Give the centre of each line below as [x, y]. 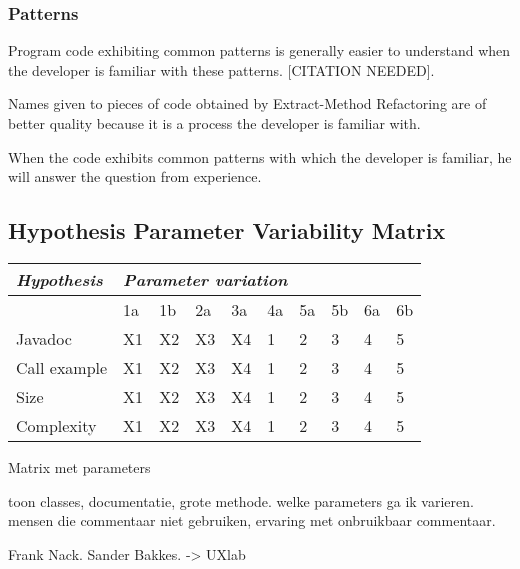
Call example [62, 367]
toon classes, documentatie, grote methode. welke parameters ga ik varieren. [241, 500]
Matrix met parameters [79, 466]
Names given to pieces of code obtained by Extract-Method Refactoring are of [247, 103]
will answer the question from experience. [135, 176]
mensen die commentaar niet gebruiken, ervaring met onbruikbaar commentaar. [252, 520]
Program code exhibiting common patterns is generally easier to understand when [259, 50]
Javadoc [44, 338]
